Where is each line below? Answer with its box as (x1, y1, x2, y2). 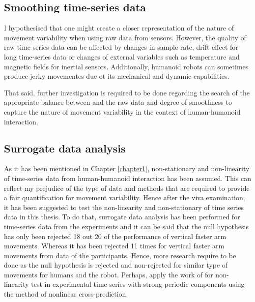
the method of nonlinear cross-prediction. (4, 289, 128, 299)
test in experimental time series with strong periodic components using (31, 279, 245, 289)
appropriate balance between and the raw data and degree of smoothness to (4, 97, 232, 107)
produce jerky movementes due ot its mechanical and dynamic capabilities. (4, 71, 229, 81)
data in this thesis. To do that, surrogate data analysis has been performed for (4, 211, 240, 222)
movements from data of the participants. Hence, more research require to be (4, 250, 236, 260)
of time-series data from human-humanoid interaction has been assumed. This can (4, 173, 252, 183)
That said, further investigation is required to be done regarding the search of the (4, 87, 250, 97)
